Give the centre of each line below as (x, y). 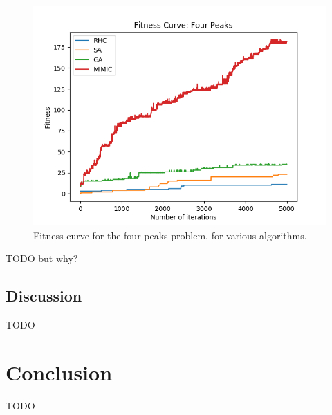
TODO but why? (42, 258)
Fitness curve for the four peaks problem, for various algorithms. (170, 235)
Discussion (44, 296)
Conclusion (59, 372)
